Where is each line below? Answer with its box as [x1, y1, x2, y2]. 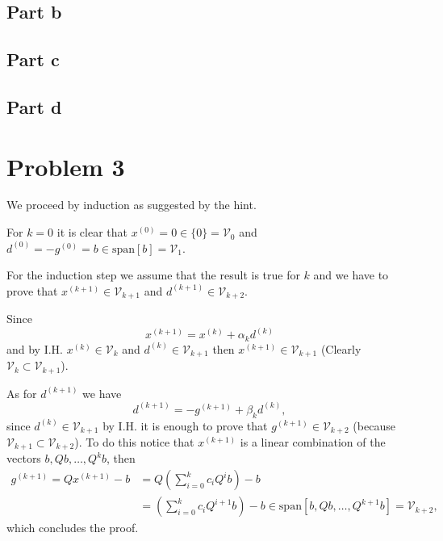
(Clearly [320, 340, 362, 357]
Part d [6, 94, 62, 119]
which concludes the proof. [6, 519, 139, 536]
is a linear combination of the [240, 433, 386, 450]
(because [353, 417, 395, 434]
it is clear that [56, 224, 127, 241]
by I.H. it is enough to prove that [102, 417, 268, 434]
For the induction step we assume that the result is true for [6, 266, 300, 283]
